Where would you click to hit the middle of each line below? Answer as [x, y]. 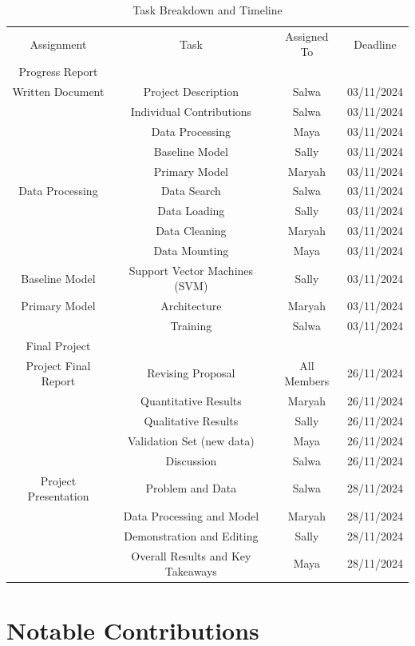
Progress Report [58, 72]
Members [307, 381]
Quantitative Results [191, 401]
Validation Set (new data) [191, 440]
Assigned [307, 36]
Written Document [58, 92]
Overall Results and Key [191, 555]
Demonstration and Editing [191, 535]
